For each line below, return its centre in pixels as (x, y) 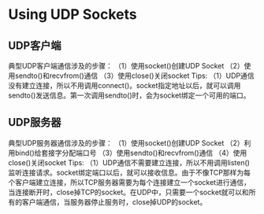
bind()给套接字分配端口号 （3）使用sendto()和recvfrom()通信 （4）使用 (131, 153)
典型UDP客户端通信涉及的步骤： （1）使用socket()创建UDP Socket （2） (126, 66)
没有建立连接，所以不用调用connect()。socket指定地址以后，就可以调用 (125, 85)
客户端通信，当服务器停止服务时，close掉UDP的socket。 (114, 201)
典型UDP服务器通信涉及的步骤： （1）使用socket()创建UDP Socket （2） (126, 142)
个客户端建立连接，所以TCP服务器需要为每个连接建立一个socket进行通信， (129, 182)
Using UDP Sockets (73, 15)
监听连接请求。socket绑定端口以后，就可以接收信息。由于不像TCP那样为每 (129, 172)
